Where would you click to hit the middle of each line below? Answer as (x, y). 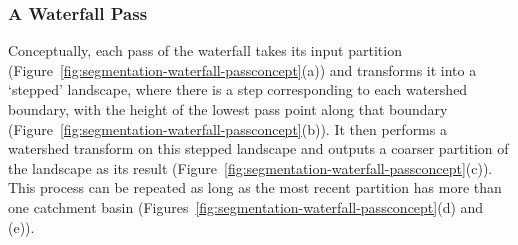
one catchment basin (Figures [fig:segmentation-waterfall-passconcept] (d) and (246, 206)
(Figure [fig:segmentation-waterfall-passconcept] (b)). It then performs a (227, 128)
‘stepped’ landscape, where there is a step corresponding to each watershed (238, 89)
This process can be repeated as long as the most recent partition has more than (255, 187)
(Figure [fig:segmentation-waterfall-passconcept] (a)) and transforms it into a (242, 69)
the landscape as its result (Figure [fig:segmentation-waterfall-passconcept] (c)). (250, 167)
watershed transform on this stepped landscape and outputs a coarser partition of (258, 148)
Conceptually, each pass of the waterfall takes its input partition (205, 50)
